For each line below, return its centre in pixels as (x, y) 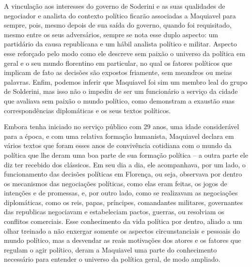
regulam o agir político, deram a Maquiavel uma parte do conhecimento (110, 249)
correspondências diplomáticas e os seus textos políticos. (87, 110)
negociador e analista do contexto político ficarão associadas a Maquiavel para (120, 15)
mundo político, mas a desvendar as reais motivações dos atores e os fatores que (123, 240)
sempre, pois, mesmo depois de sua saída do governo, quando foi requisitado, (118, 25)
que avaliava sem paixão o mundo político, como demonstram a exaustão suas (119, 100)
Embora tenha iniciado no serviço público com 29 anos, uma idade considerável (122, 126)
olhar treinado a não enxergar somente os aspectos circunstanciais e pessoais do (122, 230)
